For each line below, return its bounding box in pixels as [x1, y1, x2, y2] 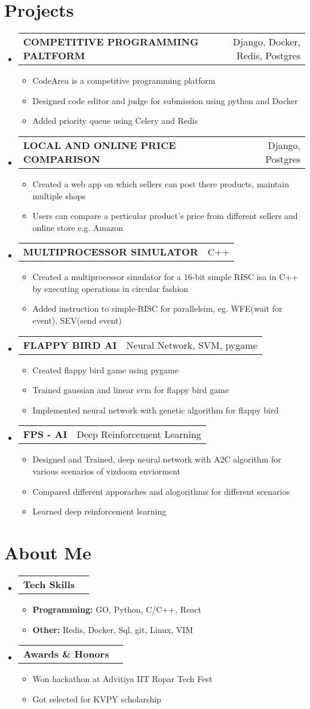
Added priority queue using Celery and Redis [32, 114, 198, 127]
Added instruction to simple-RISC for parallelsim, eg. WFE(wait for [32, 302, 283, 315]
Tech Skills [23, 577, 75, 591]
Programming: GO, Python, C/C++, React [32, 603, 201, 615]
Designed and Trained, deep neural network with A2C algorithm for [32, 453, 281, 465]
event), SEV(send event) [32, 314, 122, 327]
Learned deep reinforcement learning [32, 505, 167, 518]
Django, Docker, [233, 35, 300, 49]
